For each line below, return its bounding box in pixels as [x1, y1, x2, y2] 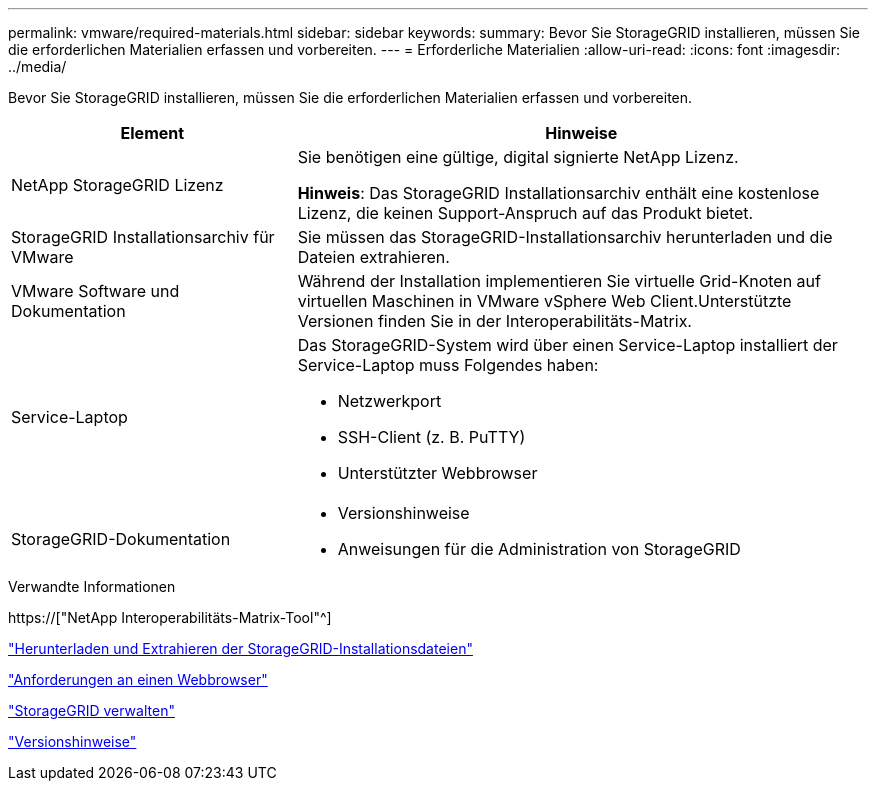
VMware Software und [11, 281, 180, 301]
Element [120, 123, 185, 143]
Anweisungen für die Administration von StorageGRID [337, 539, 741, 559]
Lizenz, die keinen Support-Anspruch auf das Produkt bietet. [297, 203, 754, 223]
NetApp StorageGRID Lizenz [11, 175, 224, 195]
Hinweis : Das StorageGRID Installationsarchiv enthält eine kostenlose [297, 183, 820, 203]
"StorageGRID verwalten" [8, 702, 175, 719]
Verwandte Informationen [8, 578, 176, 595]
